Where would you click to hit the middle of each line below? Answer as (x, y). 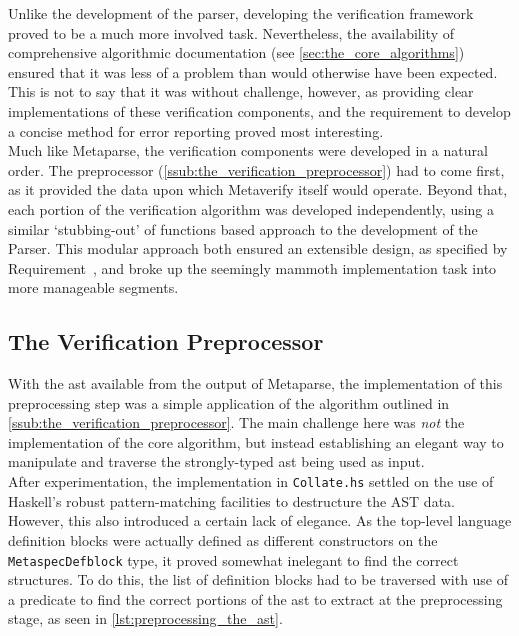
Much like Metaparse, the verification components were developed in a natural (248, 150)
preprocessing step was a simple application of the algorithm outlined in (229, 402)
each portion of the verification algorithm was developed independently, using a (251, 208)
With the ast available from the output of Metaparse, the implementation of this (255, 383)
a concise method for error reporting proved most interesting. (196, 130)
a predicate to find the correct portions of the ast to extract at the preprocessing (255, 598)
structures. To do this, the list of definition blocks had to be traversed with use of (258, 579)
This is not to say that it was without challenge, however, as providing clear (241, 91)
